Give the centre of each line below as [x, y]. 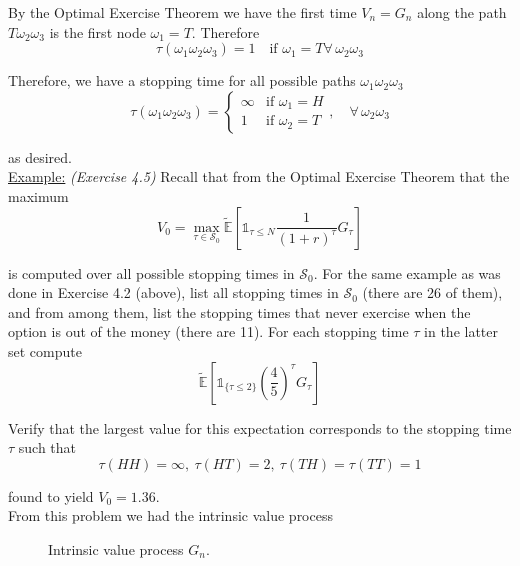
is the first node [97, 31]
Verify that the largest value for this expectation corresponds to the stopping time [260, 427]
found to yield [51, 495]
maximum [38, 195]
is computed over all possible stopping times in [151, 272]
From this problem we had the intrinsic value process [170, 515]
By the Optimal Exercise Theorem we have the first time [182, 12]
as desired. [40, 156]
